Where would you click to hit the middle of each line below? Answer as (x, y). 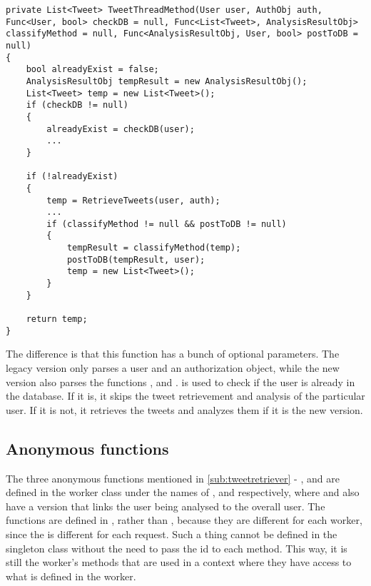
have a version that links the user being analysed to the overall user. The (166, 506)
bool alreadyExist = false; (92, 70)
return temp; (57, 319)
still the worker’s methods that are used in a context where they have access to (179, 562)
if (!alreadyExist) (72, 177)
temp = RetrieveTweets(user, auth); (133, 200)
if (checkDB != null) (77, 105)
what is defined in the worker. (71, 576)
